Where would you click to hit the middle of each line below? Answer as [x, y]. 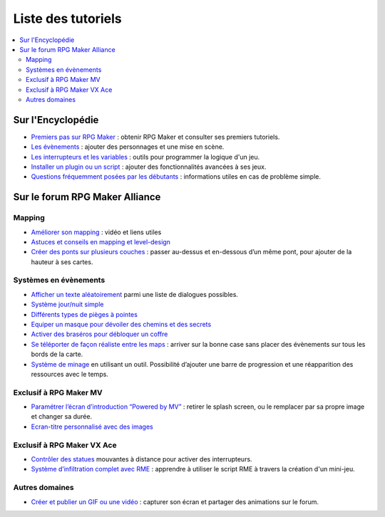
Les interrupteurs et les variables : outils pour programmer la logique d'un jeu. [145, 157]
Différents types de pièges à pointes [84, 314]
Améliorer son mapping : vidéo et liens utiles [96, 232]
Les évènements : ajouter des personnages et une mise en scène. [128, 147]
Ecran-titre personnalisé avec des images [92, 427]
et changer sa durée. [62, 417]
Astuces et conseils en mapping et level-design [101, 241]
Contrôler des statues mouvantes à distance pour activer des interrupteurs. [142, 459]
